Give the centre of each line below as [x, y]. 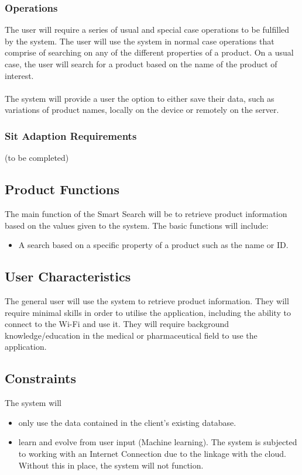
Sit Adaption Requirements [71, 135]
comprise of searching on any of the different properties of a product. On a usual [149, 52]
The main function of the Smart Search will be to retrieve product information [146, 213]
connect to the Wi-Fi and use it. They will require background [117, 324]
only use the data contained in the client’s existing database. [127, 422]
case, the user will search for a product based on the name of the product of [141, 64]
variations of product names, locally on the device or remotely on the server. [142, 110]
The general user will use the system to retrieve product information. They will [147, 300]
